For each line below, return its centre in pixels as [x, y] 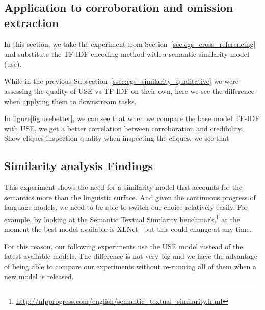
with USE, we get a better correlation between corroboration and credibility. [124, 128]
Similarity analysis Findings [79, 166]
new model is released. [39, 276]
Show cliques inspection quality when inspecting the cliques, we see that [117, 138]
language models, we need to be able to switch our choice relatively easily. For [126, 207]
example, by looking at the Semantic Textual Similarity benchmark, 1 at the [122, 218]
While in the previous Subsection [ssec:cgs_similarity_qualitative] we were [121, 81]
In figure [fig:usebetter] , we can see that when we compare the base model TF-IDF [132, 118]
